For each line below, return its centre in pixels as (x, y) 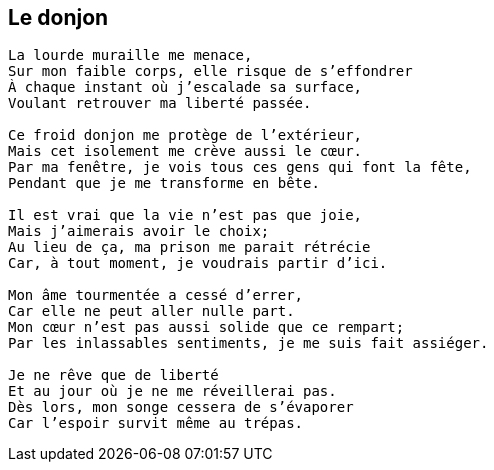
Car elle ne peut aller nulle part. (151, 311)
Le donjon (58, 17)
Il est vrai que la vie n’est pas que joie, (185, 215)
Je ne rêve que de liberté (113, 375)
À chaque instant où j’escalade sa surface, (185, 87)
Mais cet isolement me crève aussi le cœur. (185, 151)
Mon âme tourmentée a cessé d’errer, (156, 295)
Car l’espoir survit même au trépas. (156, 423)
